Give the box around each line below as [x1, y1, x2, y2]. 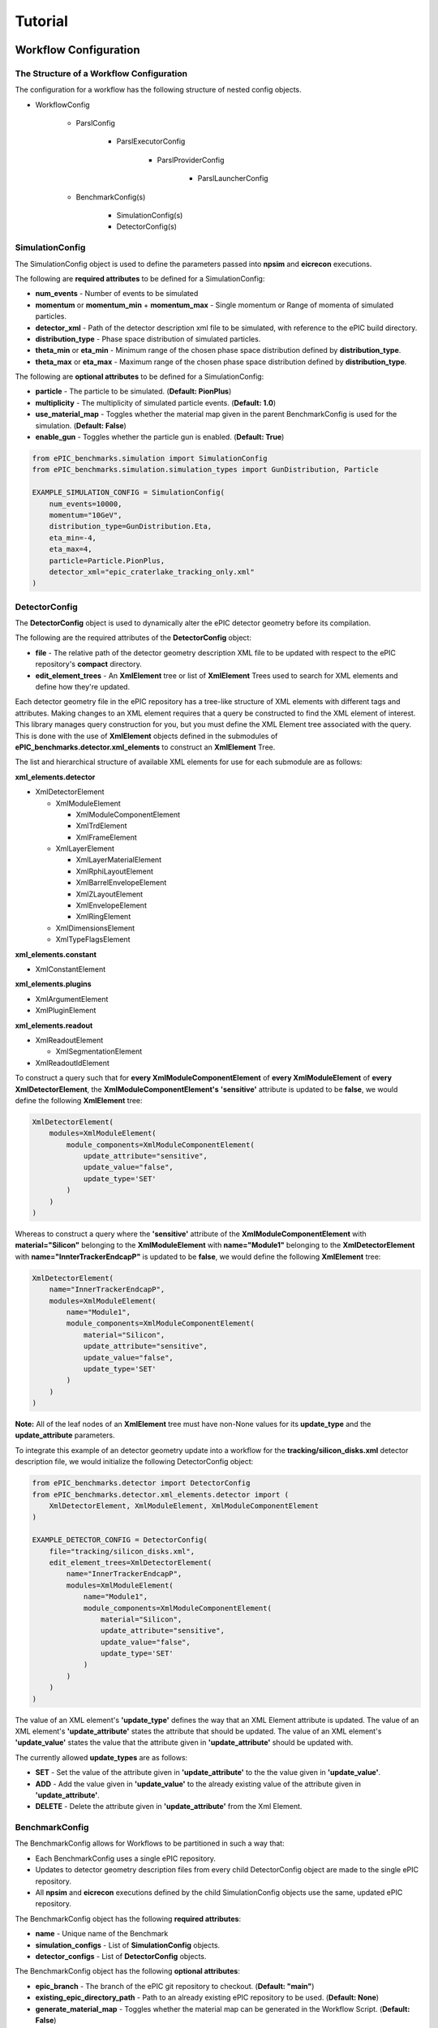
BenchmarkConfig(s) [75, 191, 146, 202]
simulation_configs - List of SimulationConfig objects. [35, 1940, 221, 1950]
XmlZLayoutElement [75, 889, 144, 899]
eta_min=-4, [49, 533, 97, 543]
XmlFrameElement [75, 832, 137, 842]
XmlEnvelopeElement [75, 900, 148, 910]
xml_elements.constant [15, 949, 97, 959]
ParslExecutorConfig [116, 136, 186, 146]
